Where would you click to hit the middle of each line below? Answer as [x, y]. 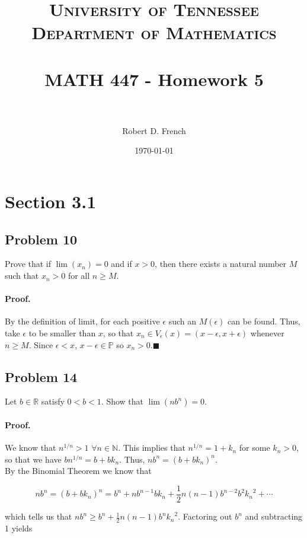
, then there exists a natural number [221, 264]
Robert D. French [154, 130]
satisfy [53, 401]
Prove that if [28, 264]
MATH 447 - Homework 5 [154, 79]
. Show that [122, 401]
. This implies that [152, 448]
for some [255, 448]
